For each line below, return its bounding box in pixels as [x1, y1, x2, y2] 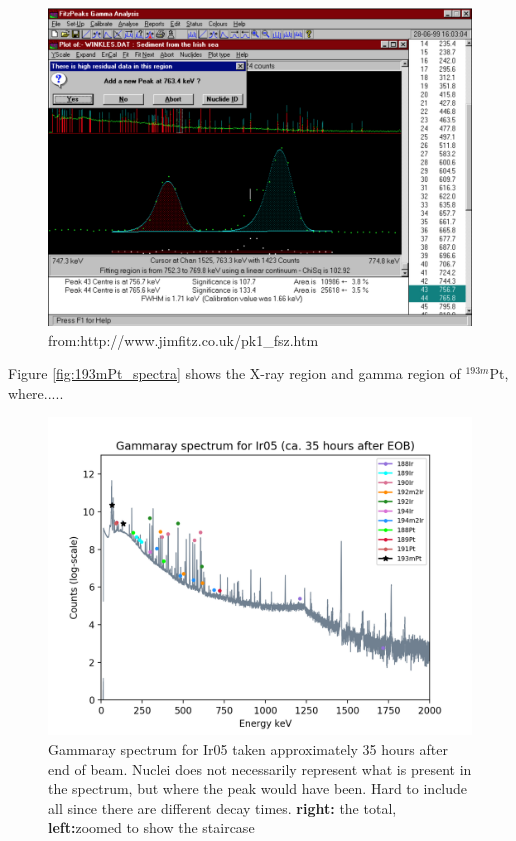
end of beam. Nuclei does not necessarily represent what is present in [48, 758, 472, 779]
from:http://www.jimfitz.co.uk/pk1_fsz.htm [48, 329, 319, 350]
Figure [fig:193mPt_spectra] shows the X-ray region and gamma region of [8, 363, 461, 384]
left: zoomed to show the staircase [48, 817, 255, 838]
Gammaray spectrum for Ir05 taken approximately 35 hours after [48, 738, 448, 759]
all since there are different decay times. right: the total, [48, 797, 397, 818]
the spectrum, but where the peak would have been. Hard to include [48, 778, 468, 799]
